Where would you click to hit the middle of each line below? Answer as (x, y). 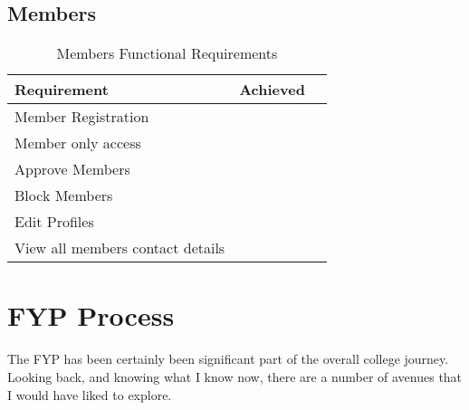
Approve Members (72, 169)
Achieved (272, 90)
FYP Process (91, 315)
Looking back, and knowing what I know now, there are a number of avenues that (235, 376)
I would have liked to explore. (90, 394)
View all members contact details (120, 248)
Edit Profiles (54, 222)
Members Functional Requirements (167, 53)
